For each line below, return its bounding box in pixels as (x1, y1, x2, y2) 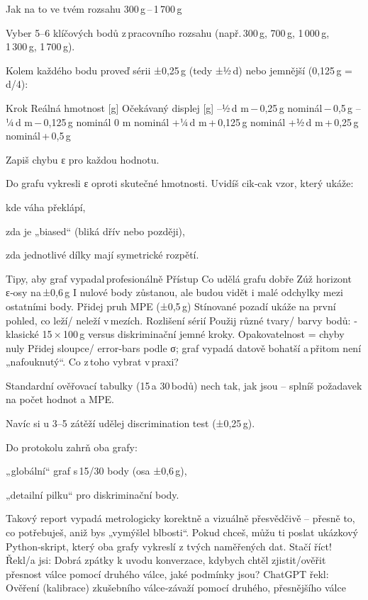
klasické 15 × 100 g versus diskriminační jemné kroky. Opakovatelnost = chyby (6, 327, 345, 341)
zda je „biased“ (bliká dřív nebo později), (6, 223, 185, 238)
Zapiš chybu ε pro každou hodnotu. (6, 152, 160, 166)
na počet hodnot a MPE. (6, 392, 114, 407)
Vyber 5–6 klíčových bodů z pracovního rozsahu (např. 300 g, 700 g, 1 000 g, (6, 25, 330, 40)
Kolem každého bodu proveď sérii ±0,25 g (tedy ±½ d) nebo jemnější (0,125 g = (6, 62, 352, 77)
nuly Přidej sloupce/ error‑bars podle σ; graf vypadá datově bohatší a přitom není (6, 340, 362, 355)
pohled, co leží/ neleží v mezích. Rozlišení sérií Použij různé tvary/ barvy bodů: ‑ (6, 312, 357, 327)
